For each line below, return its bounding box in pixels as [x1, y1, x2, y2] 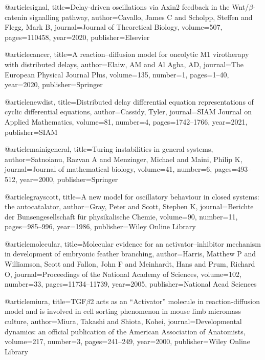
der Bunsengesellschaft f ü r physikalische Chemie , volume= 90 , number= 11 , [5, 211, 238, 222]
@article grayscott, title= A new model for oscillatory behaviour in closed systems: [5, 191, 259, 202]
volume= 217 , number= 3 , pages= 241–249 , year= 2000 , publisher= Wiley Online [5, 336, 250, 347]
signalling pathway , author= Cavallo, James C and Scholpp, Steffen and [29, 11, 253, 22]
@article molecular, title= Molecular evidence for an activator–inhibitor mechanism [5, 238, 261, 249]
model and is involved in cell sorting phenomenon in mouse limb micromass [5, 306, 241, 316]
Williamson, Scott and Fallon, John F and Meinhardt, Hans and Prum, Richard [5, 258, 255, 269]
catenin [5, 11, 28, 22]
